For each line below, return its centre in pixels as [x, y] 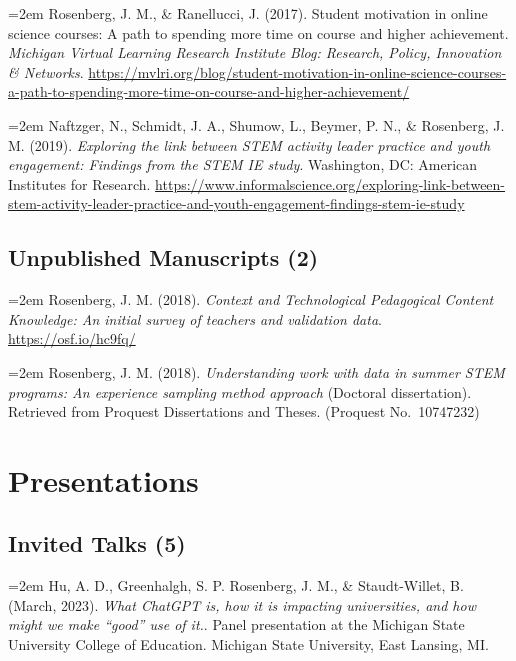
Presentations [103, 479]
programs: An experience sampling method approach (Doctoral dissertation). [240, 391]
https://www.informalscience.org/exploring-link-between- [330, 183]
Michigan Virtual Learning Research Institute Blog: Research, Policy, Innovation [255, 52]
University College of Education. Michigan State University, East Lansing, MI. [248, 644]
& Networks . [46, 71]
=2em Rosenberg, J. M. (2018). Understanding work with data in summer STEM [256, 371]
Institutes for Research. [79, 183]
